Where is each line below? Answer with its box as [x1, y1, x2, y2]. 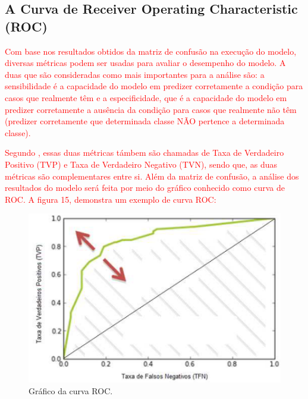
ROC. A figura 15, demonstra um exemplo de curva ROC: [5, 193, 216, 205]
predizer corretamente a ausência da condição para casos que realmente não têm [5, 103, 297, 115]
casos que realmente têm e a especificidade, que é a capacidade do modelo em [5, 91, 287, 103]
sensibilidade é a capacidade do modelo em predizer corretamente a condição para [5, 80, 303, 92]
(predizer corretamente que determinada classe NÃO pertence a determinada [5, 115, 285, 127]
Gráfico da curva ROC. [29, 384, 113, 397]
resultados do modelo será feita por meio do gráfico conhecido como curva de [5, 181, 285, 194]
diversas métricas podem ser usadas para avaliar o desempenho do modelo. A [5, 56, 286, 69]
